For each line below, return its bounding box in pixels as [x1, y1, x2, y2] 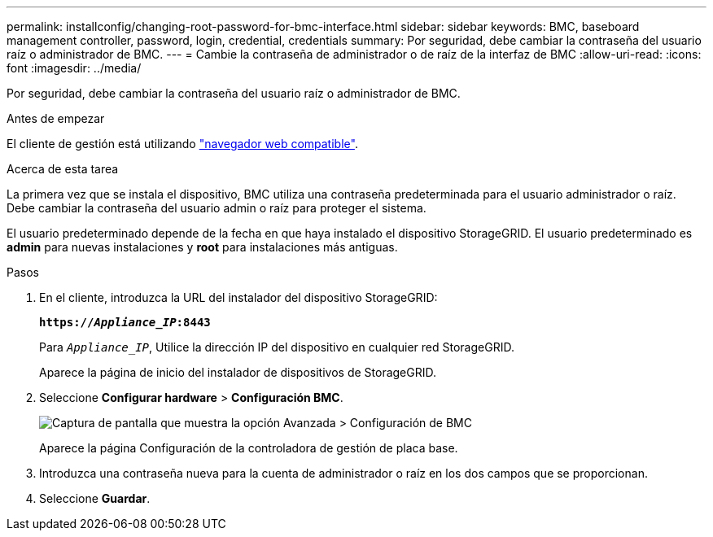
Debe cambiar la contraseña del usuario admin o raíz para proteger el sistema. [7, 201, 426, 215]
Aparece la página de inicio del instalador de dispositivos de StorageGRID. [39, 365, 436, 379]
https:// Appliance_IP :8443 [39, 316, 211, 329]
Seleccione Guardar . [39, 491, 151, 505]
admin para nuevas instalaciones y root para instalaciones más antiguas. [7, 240, 398, 254]
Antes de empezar [7, 111, 105, 125]
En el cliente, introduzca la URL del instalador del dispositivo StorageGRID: [39, 290, 438, 304]
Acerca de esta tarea [7, 162, 119, 176]
